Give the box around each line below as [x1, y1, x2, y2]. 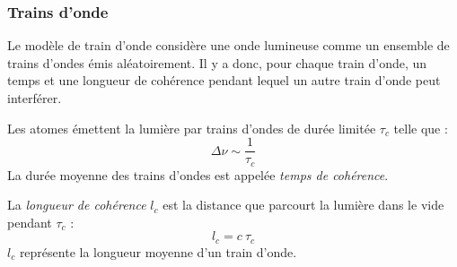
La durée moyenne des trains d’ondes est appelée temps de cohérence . [7, 165, 389, 184]
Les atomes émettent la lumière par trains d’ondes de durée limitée [7, 118, 376, 137]
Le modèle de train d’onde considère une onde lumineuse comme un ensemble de [7, 36, 450, 55]
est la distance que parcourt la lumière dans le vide [163, 195, 444, 214]
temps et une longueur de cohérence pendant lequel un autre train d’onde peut [7, 71, 441, 90]
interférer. [7, 89, 62, 107]
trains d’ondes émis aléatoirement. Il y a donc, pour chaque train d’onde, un [7, 53, 427, 72]
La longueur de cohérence [7, 195, 146, 214]
